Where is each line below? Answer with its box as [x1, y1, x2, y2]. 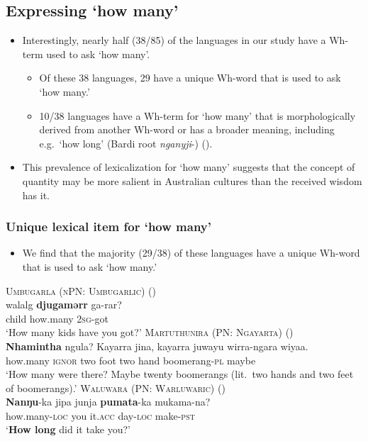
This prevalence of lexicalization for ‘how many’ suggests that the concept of [22, 160, 355, 174]
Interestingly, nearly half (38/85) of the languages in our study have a [22, 33, 326, 48]
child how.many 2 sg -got [6, 311, 108, 325]
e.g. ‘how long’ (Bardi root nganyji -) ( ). [39, 135, 213, 150]
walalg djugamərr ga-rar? [6, 297, 122, 312]
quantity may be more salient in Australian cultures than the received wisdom [22, 173, 362, 188]
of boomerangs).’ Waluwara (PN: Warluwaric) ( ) [6, 380, 225, 395]
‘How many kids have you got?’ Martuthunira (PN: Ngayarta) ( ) [6, 325, 294, 340]
